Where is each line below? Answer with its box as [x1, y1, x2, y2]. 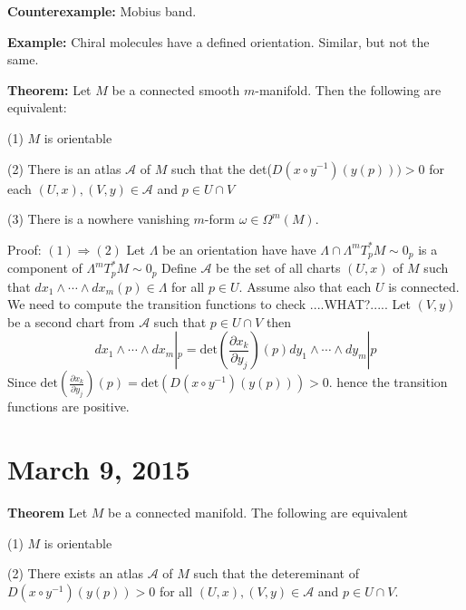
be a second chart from [7, 312, 135, 331]
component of [7, 258, 83, 277]
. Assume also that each [238, 276, 372, 295]
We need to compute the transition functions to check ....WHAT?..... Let [7, 295, 411, 314]
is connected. [388, 276, 460, 295]
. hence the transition [328, 373, 448, 392]
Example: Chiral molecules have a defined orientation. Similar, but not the [7, 32, 430, 51]
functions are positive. [7, 397, 130, 416]
